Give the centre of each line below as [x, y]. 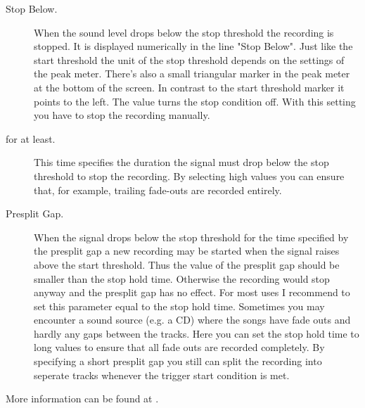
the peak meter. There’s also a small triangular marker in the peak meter [192, 74]
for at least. [31, 138]
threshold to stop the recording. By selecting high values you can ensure [189, 176]
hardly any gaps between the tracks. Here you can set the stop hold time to [197, 333]
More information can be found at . [82, 399]
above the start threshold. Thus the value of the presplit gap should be [187, 264]
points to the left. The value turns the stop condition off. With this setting [195, 101]
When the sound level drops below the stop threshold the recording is [184, 32]
